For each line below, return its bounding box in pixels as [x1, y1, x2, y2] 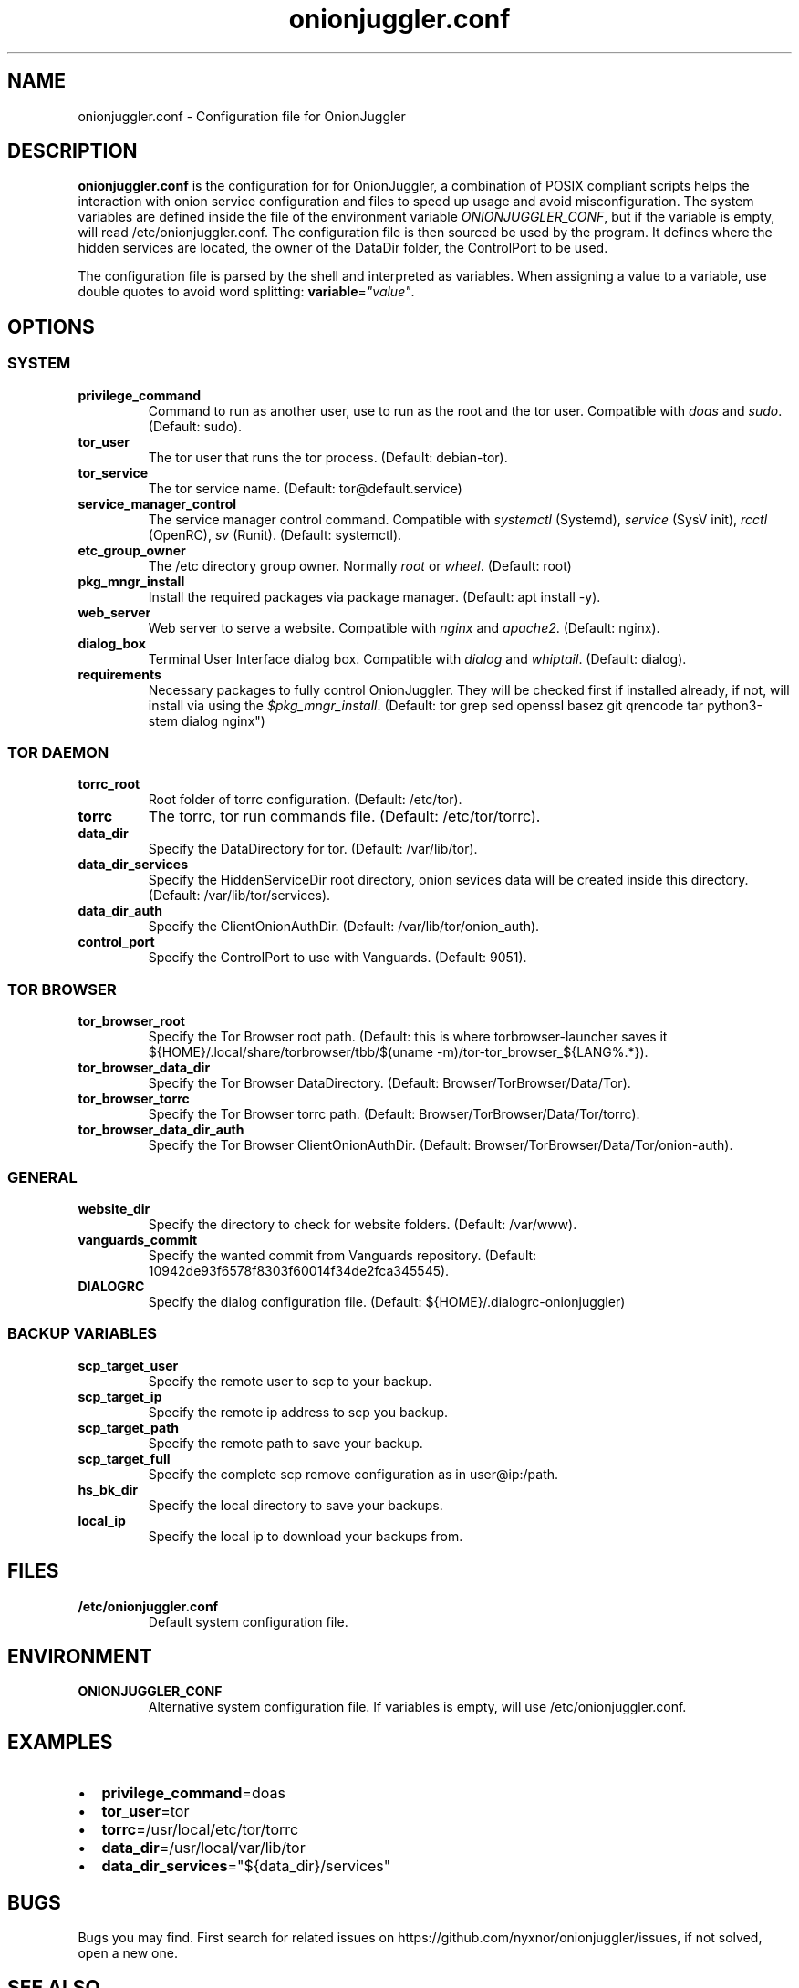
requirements [78, 666, 161, 682]
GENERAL [7, 1167, 78, 1186]
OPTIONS [7, 315, 95, 338]
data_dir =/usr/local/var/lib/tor [101, 1838, 306, 1858]
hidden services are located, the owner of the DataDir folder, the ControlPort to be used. [78, 240, 608, 256]
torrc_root [78, 776, 140, 792]
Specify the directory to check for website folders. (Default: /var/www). [148, 1216, 577, 1232]
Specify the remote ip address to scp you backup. [148, 1403, 449, 1420]
